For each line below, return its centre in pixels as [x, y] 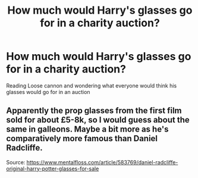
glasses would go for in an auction [48, 92]
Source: [16, 162]
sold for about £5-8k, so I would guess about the [98, 120]
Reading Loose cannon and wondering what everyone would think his [92, 85]
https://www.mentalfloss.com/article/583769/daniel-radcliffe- [102, 162]
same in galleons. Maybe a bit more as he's [87, 129]
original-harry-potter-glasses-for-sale [53, 168]
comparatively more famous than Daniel [82, 138]
